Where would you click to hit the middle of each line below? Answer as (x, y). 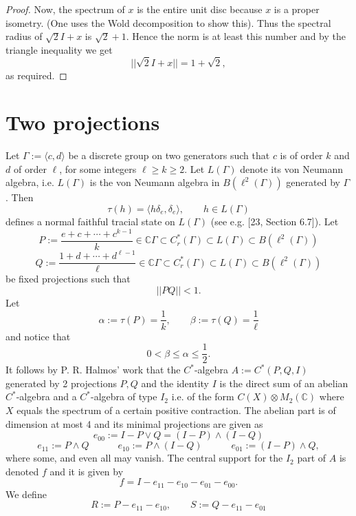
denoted (22, 471)
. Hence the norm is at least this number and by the (236, 36)
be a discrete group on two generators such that (169, 155)
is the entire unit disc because (200, 9)
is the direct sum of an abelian (284, 383)
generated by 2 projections (61, 383)
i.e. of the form (203, 396)
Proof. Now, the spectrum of (65, 9)
